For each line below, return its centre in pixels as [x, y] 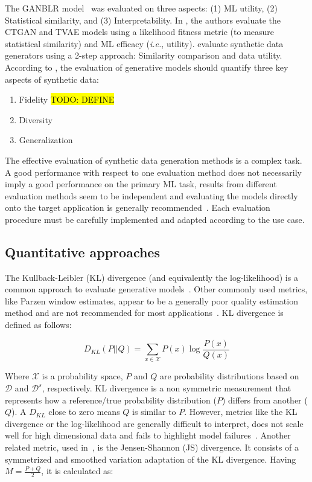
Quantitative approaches [82, 252]
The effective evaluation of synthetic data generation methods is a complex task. [154, 160]
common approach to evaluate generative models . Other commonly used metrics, [156, 289]
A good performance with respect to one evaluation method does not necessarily [153, 172]
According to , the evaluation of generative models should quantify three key [147, 67]
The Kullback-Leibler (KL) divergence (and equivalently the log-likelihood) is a [151, 277]
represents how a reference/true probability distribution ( [111, 400]
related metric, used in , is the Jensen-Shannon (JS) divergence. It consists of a [152, 447]
